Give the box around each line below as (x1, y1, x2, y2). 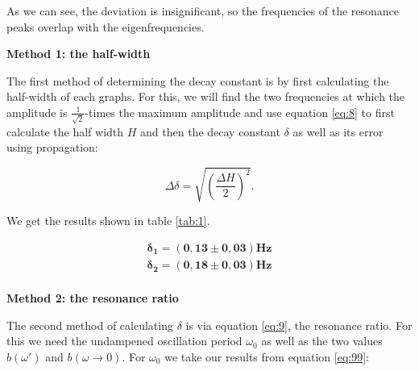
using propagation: (6, 139, 98, 156)
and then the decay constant (140, 123, 280, 140)
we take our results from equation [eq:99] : (164, 348, 370, 365)
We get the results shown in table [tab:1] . (6, 212, 210, 229)
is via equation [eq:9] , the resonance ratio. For (185, 316, 413, 333)
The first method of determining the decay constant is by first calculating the (6, 72, 389, 89)
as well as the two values (261, 332, 383, 349)
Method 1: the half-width (6, 45, 151, 62)
